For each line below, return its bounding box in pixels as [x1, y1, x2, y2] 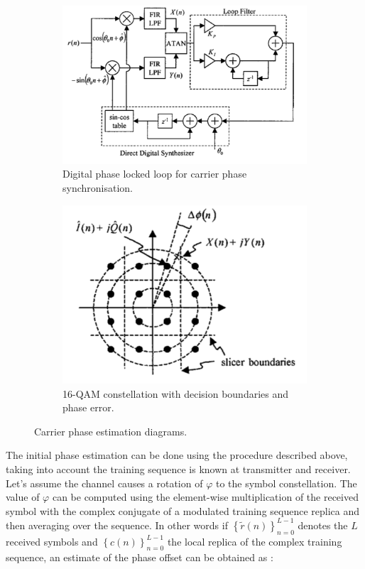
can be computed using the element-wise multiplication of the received [52, 489, 359, 504]
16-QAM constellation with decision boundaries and [62, 386, 289, 401]
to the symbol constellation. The [215, 475, 357, 490]
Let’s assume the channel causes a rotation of [6, 475, 203, 490]
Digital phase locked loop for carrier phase [62, 166, 247, 181]
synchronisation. [62, 180, 133, 195]
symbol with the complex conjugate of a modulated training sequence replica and [6, 503, 360, 518]
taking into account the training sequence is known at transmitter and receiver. [6, 462, 351, 477]
